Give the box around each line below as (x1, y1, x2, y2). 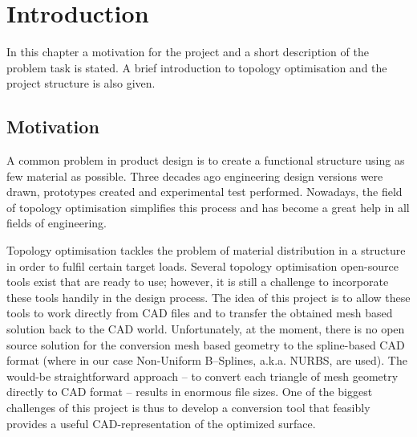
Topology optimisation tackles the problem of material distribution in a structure (6, 242, 406, 259)
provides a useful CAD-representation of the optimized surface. (6, 415, 316, 431)
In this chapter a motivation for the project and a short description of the (6, 43, 369, 60)
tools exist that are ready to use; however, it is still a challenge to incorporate (6, 273, 389, 290)
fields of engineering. (6, 214, 107, 231)
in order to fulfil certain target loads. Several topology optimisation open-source (6, 257, 399, 274)
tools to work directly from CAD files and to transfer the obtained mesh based (6, 304, 393, 321)
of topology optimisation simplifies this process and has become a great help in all (6, 198, 410, 215)
